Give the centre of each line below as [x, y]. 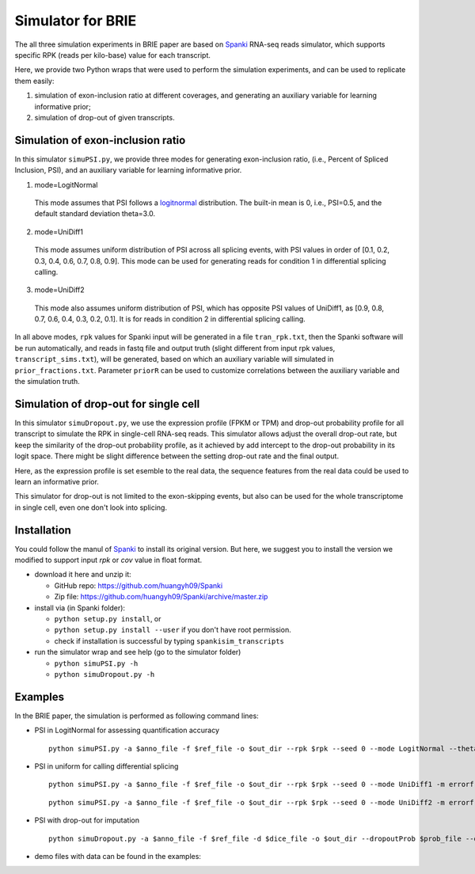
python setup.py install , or [108, 618]
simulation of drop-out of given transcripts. [104, 117]
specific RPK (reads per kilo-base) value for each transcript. [113, 55]
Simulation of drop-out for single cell [107, 404]
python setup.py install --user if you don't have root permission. [173, 630]
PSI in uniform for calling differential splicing [106, 766]
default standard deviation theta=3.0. [95, 214]
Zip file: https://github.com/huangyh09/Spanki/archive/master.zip [161, 597]
